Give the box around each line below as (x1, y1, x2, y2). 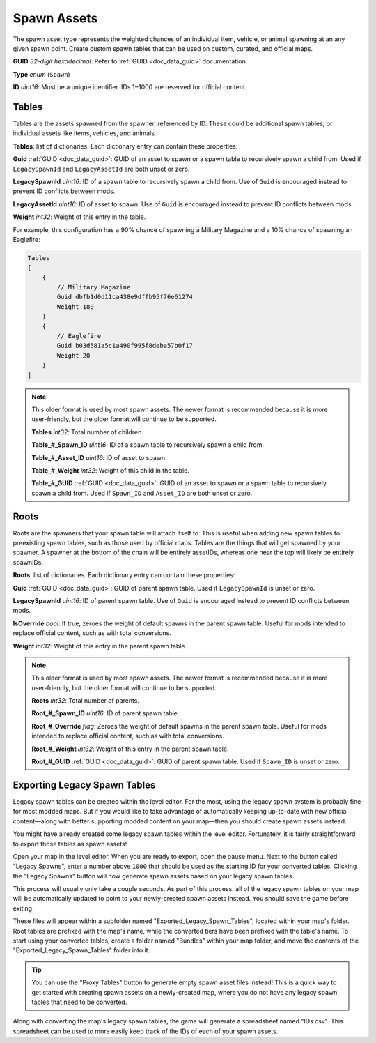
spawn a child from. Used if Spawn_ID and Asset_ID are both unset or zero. (31, 489, 253, 497)
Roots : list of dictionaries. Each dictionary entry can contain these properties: (13, 571, 235, 579)
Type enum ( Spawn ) (13, 70, 71, 78)
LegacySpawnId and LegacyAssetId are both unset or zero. (13, 165, 190, 173)
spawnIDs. (13, 558, 43, 566)
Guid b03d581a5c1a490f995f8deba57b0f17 (56, 342, 193, 350)
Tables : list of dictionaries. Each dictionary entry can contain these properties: (13, 142, 238, 150)
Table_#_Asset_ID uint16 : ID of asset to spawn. (31, 453, 167, 462)
